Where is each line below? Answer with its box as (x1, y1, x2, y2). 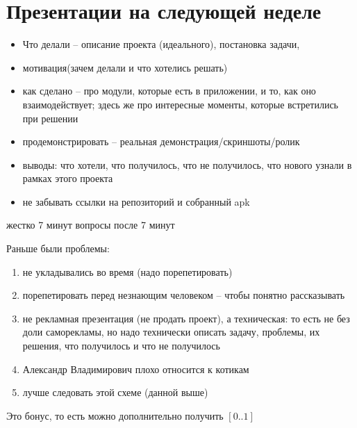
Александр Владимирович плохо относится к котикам (22, 361, 249, 376)
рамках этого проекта (22, 171, 113, 186)
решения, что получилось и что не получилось (22, 338, 220, 353)
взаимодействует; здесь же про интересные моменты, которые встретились (22, 97, 338, 111)
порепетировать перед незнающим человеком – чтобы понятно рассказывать (22, 288, 345, 302)
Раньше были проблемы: (6, 241, 110, 256)
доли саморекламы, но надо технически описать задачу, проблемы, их (22, 324, 320, 339)
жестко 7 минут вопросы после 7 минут (6, 217, 175, 232)
